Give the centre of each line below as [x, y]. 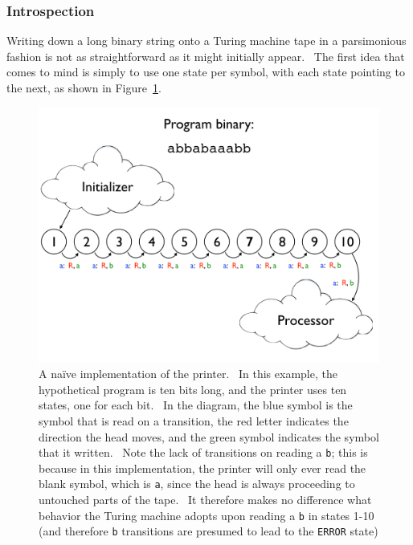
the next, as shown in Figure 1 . [84, 87]
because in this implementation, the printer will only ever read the [202, 468]
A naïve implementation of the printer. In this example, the [188, 374]
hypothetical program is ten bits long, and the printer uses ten [193, 389]
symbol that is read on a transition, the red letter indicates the [194, 420]
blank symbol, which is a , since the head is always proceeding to [197, 484]
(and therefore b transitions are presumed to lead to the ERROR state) [209, 531]
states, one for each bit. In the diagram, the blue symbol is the [196, 405]
